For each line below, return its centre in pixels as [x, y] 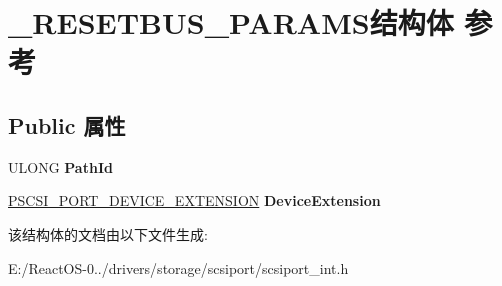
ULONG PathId [60, 166]
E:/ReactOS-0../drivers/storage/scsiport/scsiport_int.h [178, 267]
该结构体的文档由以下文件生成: [108, 233]
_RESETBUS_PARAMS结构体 [231, 22]
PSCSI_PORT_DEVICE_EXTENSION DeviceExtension [194, 200]
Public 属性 [67, 124]
